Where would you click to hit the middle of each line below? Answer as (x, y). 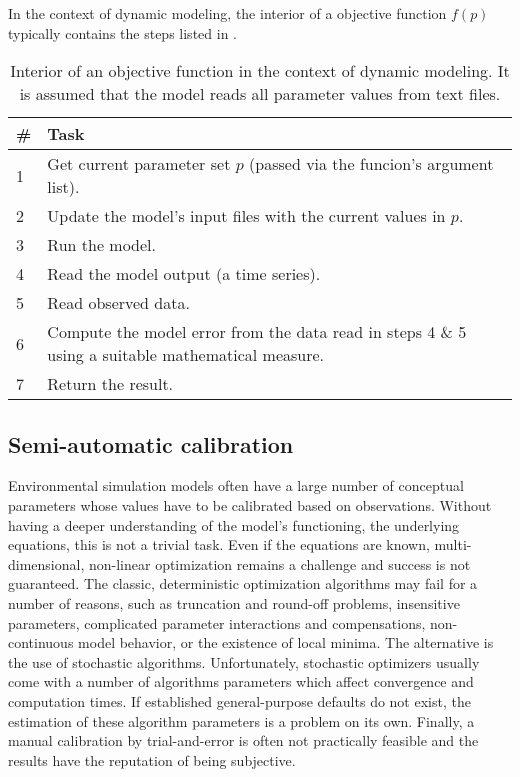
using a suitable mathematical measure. (186, 355)
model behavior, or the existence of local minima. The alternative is (286, 642)
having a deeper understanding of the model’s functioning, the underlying (234, 524)
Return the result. (110, 384)
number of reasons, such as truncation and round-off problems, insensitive (234, 602)
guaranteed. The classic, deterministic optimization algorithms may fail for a (243, 583)
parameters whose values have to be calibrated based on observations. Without (250, 504)
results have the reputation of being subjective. (152, 759)
